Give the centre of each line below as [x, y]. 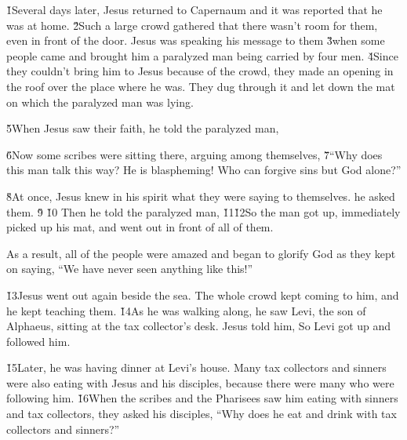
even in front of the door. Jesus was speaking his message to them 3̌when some [196, 40]
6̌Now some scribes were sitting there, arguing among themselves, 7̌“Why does [194, 154]
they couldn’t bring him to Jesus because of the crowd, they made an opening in [200, 71]
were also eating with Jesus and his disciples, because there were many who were [200, 382]
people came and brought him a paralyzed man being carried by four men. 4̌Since [202, 55]
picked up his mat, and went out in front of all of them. [140, 227]
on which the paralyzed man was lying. [100, 102]
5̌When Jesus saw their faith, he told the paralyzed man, [143, 128]
